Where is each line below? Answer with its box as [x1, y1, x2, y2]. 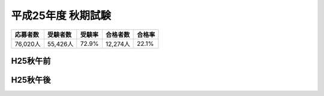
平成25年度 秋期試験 [11, 9, 111, 22]
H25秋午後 [11, 75, 51, 85]
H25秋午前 [11, 55, 51, 66]
